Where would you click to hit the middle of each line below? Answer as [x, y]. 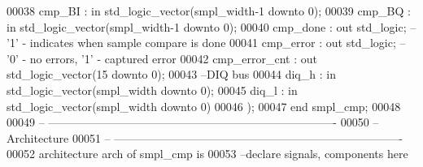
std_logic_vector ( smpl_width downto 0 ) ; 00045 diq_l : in [152, 90]
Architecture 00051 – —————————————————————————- [205, 137]
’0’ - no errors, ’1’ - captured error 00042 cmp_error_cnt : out [162, 58]
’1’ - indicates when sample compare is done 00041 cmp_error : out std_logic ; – [206, 43]
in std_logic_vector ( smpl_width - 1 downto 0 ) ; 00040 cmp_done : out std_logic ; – [211, 26]
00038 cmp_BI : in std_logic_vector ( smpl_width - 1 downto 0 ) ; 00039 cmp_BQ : [209, 11]
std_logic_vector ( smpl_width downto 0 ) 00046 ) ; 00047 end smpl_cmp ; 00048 [204, 106]
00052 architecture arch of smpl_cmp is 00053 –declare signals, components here [207, 154]
